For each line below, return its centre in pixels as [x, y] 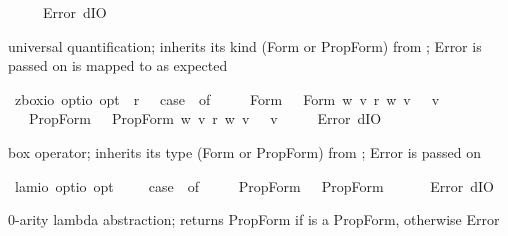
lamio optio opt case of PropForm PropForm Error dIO [254, 185]
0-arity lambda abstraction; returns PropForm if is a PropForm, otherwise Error [254, 219]
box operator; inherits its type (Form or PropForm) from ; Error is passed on [244, 151]
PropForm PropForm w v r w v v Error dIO [205, 118]
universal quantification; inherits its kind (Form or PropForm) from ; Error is [245, 45]
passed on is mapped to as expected [118, 65]
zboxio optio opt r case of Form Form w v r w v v [227, 98]
